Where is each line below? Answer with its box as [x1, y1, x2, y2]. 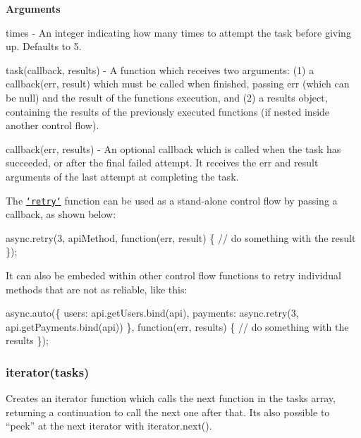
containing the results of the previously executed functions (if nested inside [6, 104, 330, 118]
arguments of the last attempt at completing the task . [6, 169, 239, 183]
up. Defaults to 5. [6, 39, 82, 54]
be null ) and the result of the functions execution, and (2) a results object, [6, 90, 328, 104]
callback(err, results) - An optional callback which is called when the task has [6, 141, 341, 156]
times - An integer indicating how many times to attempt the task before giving [6, 25, 351, 39]
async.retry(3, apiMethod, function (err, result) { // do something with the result [6, 230, 356, 245]
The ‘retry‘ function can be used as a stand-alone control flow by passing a [6, 193, 338, 207]
